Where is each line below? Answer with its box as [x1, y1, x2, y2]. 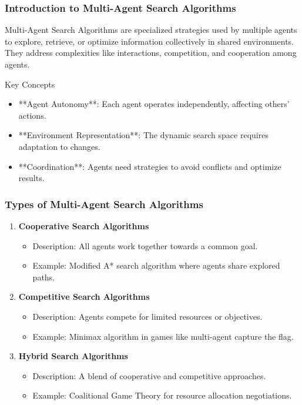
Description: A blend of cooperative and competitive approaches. [32, 369, 266, 381]
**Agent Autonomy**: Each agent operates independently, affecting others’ [18, 98, 290, 110]
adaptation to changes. [18, 140, 100, 152]
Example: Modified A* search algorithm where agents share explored [32, 259, 280, 272]
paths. [32, 270, 55, 283]
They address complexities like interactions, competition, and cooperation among [5, 46, 297, 59]
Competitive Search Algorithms [18, 290, 150, 303]
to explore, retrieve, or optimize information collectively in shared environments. [5, 35, 294, 47]
